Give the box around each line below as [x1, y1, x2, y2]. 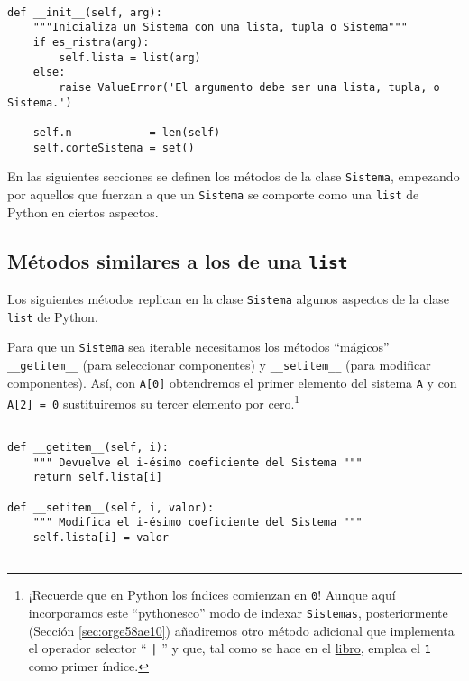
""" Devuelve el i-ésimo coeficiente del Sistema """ [32, 456, 363, 469]
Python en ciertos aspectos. [7, 202, 159, 221]
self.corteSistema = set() [32, 141, 195, 154]
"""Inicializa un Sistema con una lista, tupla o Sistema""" [32, 21, 408, 34]
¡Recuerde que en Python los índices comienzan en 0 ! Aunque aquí [28, 585, 396, 604]
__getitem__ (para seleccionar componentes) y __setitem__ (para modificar [7, 354, 431, 373]
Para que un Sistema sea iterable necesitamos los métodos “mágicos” [7, 337, 390, 356]
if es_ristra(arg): [32, 35, 150, 49]
